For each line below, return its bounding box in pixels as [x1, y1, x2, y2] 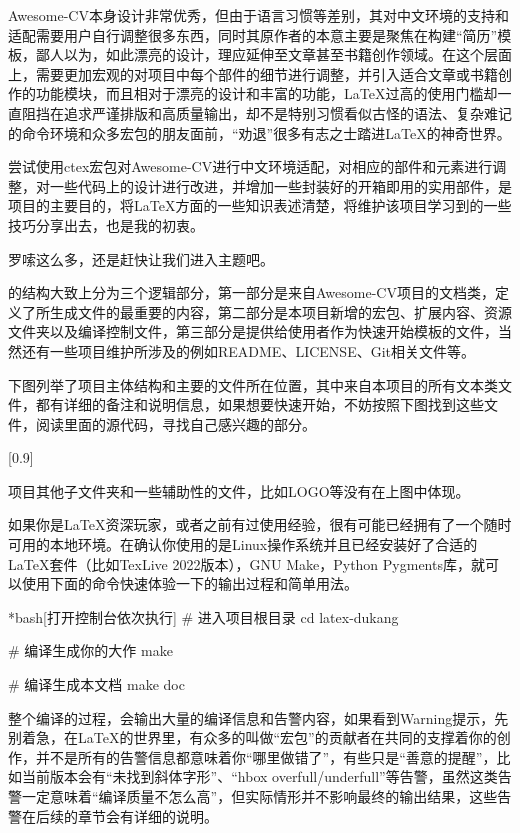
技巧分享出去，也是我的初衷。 [8, 214, 204, 235]
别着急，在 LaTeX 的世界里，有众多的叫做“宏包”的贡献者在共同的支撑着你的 [8, 727, 497, 748]
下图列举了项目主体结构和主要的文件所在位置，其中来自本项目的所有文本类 [8, 374, 498, 395]
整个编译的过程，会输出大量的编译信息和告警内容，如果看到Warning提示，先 [8, 707, 509, 728]
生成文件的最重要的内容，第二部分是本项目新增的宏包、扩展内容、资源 [49, 301, 512, 322]
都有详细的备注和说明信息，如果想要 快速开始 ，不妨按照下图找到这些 [35, 394, 484, 415]
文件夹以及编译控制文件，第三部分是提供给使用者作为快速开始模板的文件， [8, 321, 498, 342]
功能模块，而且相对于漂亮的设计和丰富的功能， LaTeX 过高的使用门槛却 [35, 83, 498, 104]
